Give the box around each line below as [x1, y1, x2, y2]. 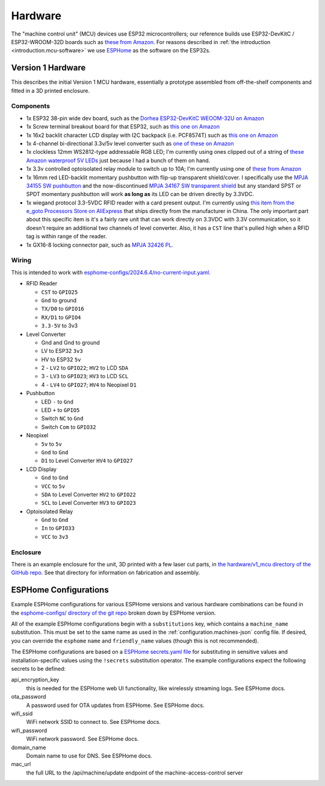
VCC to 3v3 [41, 533, 69, 540]
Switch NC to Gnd [41, 415, 84, 422]
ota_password [11, 693, 46, 700]
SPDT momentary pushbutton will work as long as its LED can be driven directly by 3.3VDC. [26, 191, 255, 198]
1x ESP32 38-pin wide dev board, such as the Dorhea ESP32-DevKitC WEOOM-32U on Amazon [26, 115, 264, 122]
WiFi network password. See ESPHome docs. [26, 735, 139, 743]
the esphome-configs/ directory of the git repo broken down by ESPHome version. [11, 609, 216, 616]
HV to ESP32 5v [41, 356, 81, 363]
